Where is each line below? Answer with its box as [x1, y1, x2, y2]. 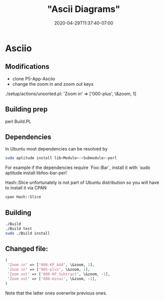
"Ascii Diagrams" [47, 3, 121, 15]
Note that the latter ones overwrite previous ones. [5, 290, 107, 296]
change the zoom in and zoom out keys [12, 81, 94, 87]
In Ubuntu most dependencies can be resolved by [5, 146, 108, 152]
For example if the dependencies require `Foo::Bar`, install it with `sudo [5, 164, 151, 170]
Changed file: [5, 244, 48, 253]
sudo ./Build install [5, 231, 50, 236]
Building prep [5, 105, 48, 114]
